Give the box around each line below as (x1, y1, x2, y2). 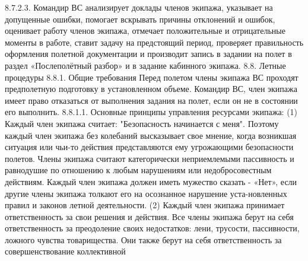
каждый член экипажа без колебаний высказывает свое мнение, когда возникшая (5, 129, 297, 141)
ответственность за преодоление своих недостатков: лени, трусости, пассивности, (5, 222, 300, 234)
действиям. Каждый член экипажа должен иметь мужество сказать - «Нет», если (5, 175, 297, 187)
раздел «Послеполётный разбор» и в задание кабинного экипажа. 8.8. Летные (5, 59, 286, 71)
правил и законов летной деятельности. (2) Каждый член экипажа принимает (5, 199, 285, 211)
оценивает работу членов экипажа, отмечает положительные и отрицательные (5, 24, 285, 37)
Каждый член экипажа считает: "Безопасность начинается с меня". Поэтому (5, 117, 279, 129)
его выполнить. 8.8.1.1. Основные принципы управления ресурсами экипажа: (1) (5, 106, 298, 118)
